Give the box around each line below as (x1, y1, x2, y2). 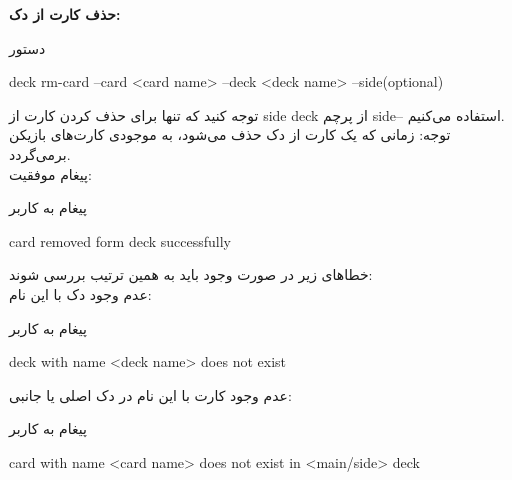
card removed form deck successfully (9, 230, 231, 251)
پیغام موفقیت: (9, 163, 92, 184)
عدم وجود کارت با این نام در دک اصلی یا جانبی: (9, 384, 292, 405)
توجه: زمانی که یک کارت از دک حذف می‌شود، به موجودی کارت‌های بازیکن (9, 124, 451, 145)
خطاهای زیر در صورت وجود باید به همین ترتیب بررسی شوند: (9, 264, 373, 285)
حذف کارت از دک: (9, 4, 121, 24)
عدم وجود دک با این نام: (9, 283, 152, 304)
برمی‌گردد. (9, 143, 71, 164)
